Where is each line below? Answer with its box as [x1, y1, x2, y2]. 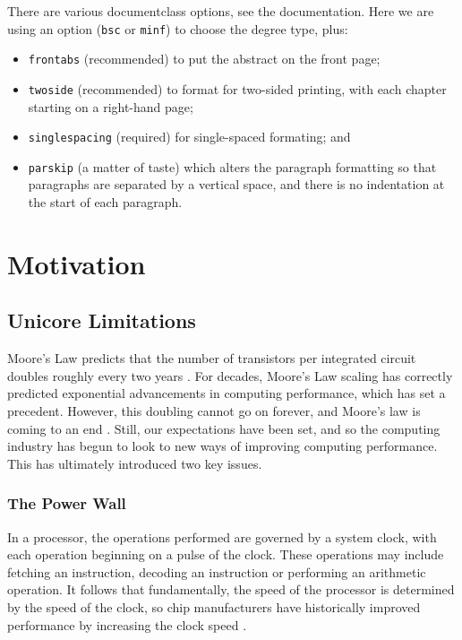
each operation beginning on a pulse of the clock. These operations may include [7, 545, 444, 564]
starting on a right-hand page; [28, 97, 193, 116]
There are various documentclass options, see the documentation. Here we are [7, 2, 434, 20]
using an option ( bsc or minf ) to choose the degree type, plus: [7, 19, 348, 38]
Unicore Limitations [7, 307, 196, 334]
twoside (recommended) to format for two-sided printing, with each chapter [28, 79, 447, 98]
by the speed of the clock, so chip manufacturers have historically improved [7, 597, 421, 616]
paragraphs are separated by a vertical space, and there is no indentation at [28, 175, 445, 194]
